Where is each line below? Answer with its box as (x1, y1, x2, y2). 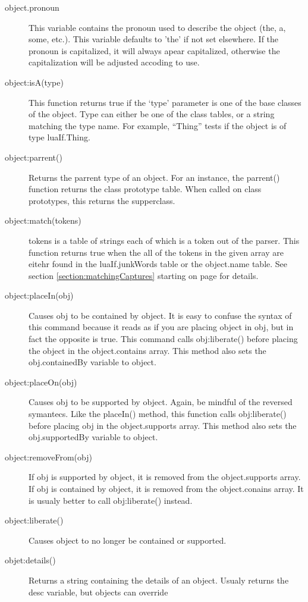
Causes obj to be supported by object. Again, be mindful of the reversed (29, 396, 293, 408)
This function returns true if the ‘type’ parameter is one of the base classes (29, 96, 301, 108)
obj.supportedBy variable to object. (29, 431, 158, 443)
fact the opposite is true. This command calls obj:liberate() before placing (29, 333, 298, 345)
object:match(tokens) (5, 214, 81, 227)
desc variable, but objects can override (29, 585, 168, 598)
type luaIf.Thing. (29, 131, 90, 143)
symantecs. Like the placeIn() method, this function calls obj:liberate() (29, 407, 287, 420)
